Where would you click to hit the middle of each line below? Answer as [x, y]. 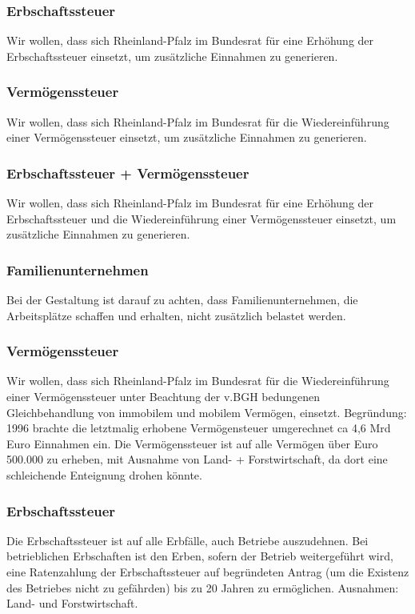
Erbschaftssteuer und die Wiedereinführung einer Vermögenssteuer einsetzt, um [202, 218]
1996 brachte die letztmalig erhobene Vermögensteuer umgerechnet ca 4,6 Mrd [199, 428]
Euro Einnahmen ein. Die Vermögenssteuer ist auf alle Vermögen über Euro [192, 443]
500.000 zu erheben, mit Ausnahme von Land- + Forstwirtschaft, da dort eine [197, 459]
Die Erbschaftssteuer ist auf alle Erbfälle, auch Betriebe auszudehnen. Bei [188, 540]
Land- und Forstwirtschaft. [72, 603]
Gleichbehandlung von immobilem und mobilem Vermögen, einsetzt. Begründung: [207, 412]
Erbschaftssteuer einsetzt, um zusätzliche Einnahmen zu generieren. [172, 56]
